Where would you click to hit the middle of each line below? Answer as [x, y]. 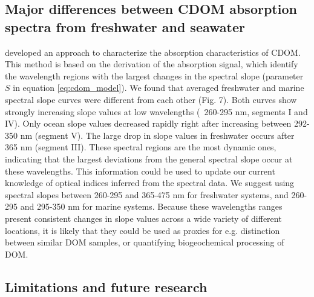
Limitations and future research [106, 286]
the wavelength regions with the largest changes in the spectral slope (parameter [154, 75]
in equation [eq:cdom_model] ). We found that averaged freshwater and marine [159, 88]
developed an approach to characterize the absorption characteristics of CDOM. [153, 52]
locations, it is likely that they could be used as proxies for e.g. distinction [142, 230]
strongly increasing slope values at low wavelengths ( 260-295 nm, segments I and [156, 111]
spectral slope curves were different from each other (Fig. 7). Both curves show [151, 99]
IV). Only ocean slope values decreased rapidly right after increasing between [148, 123]
